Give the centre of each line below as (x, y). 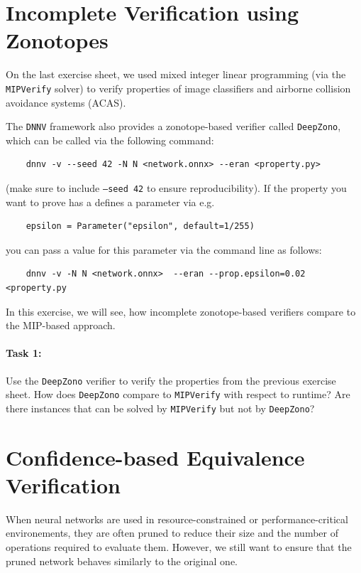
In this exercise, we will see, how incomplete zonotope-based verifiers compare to (181, 311)
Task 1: (24, 353)
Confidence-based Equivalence (155, 457)
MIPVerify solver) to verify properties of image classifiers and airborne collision (178, 88)
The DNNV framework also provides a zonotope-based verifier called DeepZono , (173, 126)
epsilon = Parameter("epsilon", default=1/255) (140, 226)
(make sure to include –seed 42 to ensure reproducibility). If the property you (176, 188)
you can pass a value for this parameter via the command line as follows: (164, 249)
